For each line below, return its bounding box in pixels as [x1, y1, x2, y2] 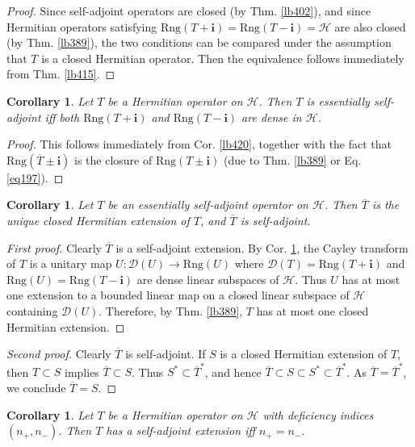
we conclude [6, 379, 66, 395]
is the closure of [74, 151, 153, 168]
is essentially [306, 92, 370, 109]
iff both [44, 108, 80, 125]
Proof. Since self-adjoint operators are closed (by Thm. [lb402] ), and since [6, 2, 371, 19]
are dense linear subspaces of [136, 270, 279, 287]
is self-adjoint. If [125, 345, 206, 362]
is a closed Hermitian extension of [220, 345, 388, 362]
